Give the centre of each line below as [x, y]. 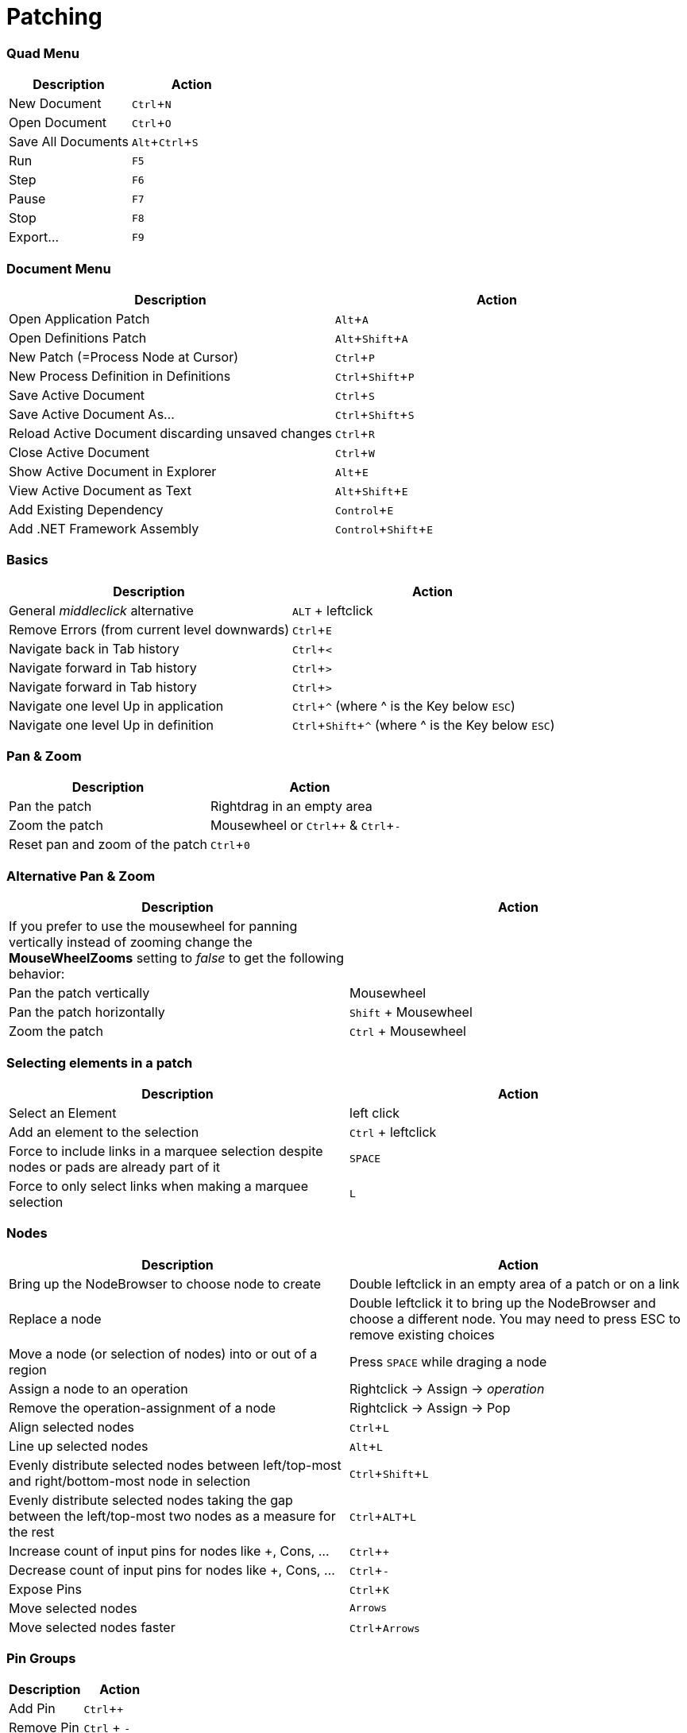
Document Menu [59, 268]
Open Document [58, 123]
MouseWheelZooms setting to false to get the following [176, 958]
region [28, 1369]
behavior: [37, 974]
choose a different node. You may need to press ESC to [515, 1318]
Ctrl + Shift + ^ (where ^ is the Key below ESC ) [424, 725]
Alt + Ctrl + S [165, 142]
